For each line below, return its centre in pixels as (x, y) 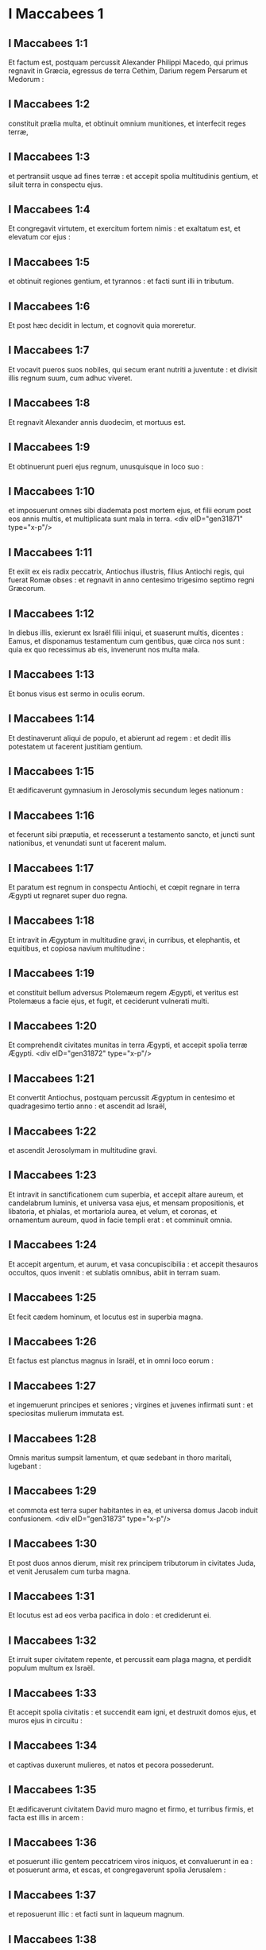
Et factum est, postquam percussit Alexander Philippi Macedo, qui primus (128, 62)
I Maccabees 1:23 (52, 1175)
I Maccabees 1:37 (52, 1895)
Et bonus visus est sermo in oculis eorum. (77, 694)
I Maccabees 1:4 (49, 210)
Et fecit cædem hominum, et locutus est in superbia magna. (106, 1317)
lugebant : (25, 1465)
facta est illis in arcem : (46, 1817)
